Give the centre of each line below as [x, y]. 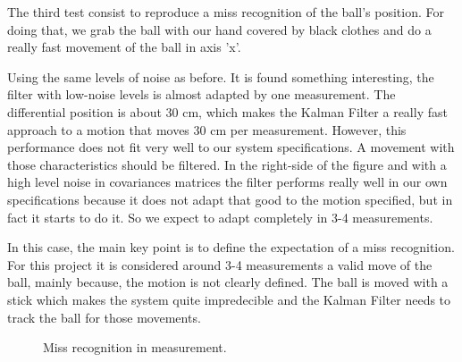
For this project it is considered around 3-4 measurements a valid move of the [220, 264]
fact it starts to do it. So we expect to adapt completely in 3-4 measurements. [220, 217]
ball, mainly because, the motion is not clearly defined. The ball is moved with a [228, 282]
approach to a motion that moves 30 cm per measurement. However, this [207, 129]
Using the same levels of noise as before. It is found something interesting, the [221, 76]
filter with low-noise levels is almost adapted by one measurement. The [202, 94]
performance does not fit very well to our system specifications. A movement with [231, 147]
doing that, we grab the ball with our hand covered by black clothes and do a [219, 29]
